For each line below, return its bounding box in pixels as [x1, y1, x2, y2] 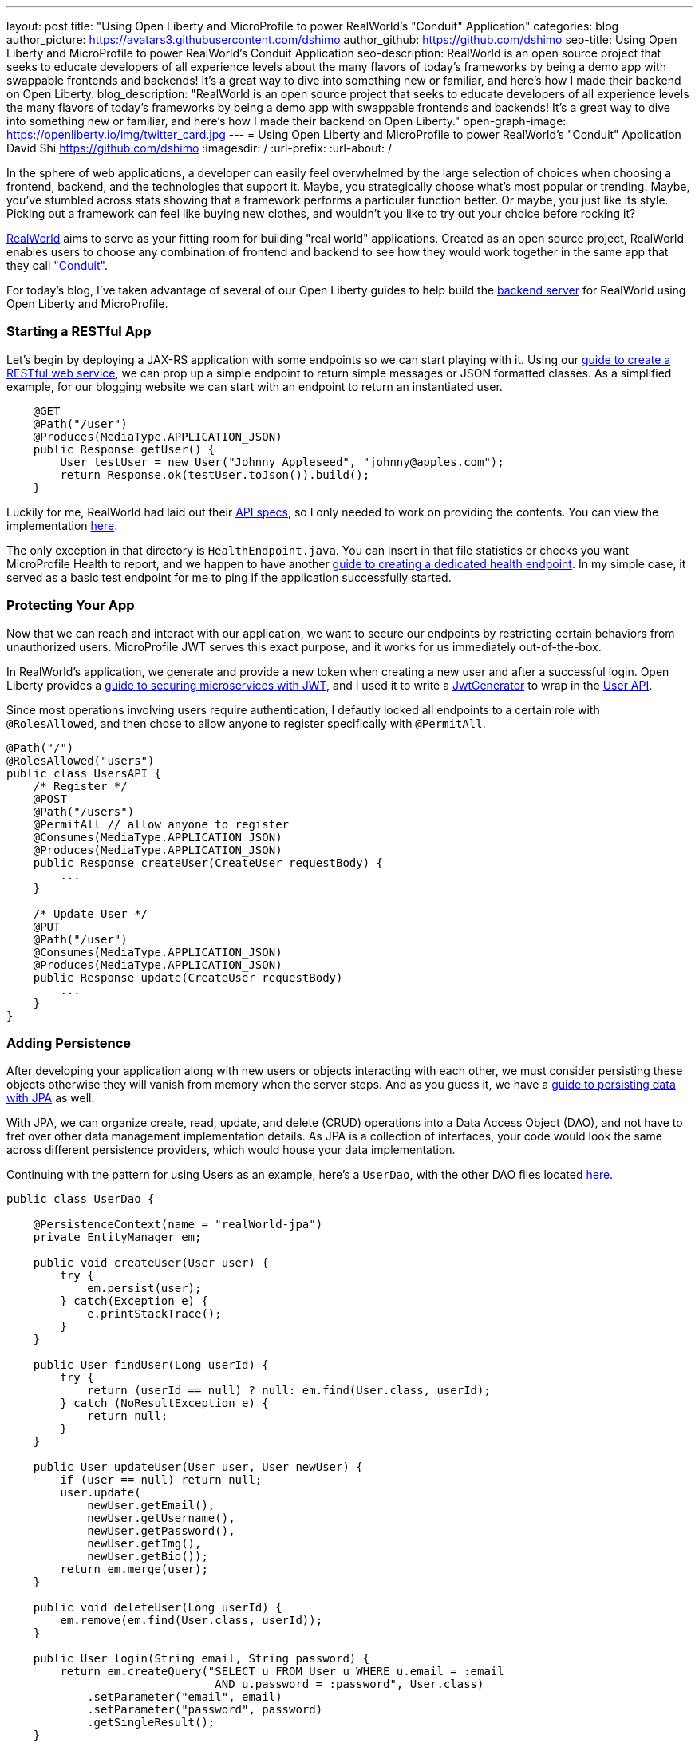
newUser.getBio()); [87, 1550, 208, 1563]
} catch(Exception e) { [60, 1294, 208, 1308]
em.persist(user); [87, 1282, 202, 1295]
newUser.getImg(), [87, 1537, 202, 1551]
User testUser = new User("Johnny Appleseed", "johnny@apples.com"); [60, 455, 504, 468]
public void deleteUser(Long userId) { [33, 1601, 282, 1615]
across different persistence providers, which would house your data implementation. [6, 1143, 456, 1157]
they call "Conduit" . [6, 259, 108, 272]
